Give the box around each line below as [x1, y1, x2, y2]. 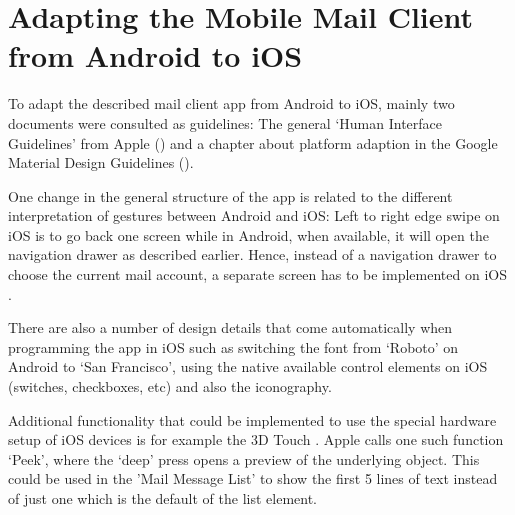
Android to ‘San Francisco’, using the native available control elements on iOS [8, 356, 488, 377]
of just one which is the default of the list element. [8, 488, 317, 508]
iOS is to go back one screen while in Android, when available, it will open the [8, 224, 489, 245]
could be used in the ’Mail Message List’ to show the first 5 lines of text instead [8, 468, 498, 489]
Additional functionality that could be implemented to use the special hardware [8, 409, 497, 430]
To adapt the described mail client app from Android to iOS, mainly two [8, 93, 455, 114]
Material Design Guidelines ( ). [8, 152, 194, 173]
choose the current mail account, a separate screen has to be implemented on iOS [8, 264, 507, 285]
